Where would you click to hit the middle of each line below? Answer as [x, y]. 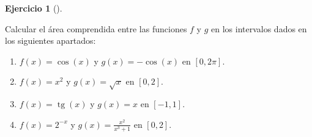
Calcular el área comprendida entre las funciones [96, 28]
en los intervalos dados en [259, 28]
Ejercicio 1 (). [34, 8]
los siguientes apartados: [50, 40]
